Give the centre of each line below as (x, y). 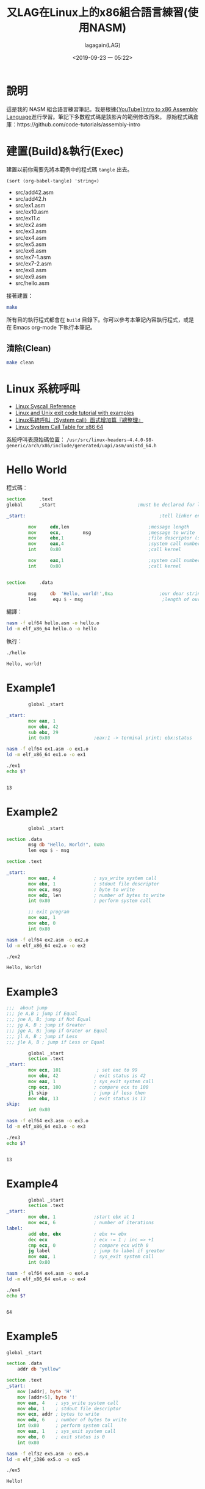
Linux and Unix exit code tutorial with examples (74, 413)
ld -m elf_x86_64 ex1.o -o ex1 (46, 755)
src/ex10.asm (32, 212)
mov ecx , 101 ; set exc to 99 (83, 1070)
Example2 (32, 812)
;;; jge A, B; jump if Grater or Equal (57, 1031)
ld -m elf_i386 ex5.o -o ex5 (43, 1459)
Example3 (32, 992)
